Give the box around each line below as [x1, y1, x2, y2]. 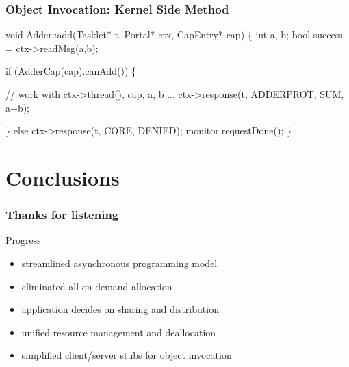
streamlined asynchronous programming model [21, 255, 218, 270]
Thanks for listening [5, 206, 119, 223]
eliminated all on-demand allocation [21, 279, 172, 293]
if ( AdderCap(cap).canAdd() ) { [5, 64, 137, 78]
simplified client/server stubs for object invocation [21, 348, 232, 362]
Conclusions [5, 163, 120, 191]
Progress [5, 233, 41, 247]
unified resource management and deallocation [21, 325, 216, 339]
